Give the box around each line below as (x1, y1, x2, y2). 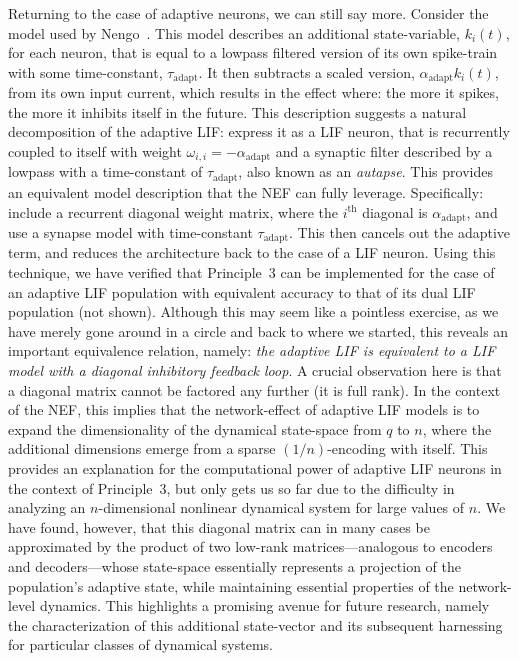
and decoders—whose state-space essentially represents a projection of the (8, 555, 461, 576)
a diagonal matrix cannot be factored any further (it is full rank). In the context (8, 379, 501, 400)
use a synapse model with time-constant (8, 221, 253, 242)
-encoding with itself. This (327, 438, 488, 459)
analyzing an (8, 497, 86, 518)
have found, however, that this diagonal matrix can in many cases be (8, 516, 430, 537)
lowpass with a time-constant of (8, 161, 203, 182)
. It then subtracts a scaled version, (198, 61, 415, 82)
